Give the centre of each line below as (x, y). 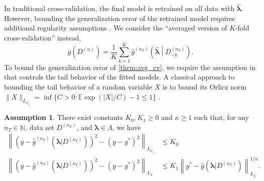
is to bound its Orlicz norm (204, 86)
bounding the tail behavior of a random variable (78, 86)
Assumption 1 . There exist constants (63, 117)
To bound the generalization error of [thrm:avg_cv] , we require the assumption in (130, 67)
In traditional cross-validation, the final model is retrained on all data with (119, 8)
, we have (126, 127)
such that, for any (221, 117)
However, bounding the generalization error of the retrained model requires (119, 18)
